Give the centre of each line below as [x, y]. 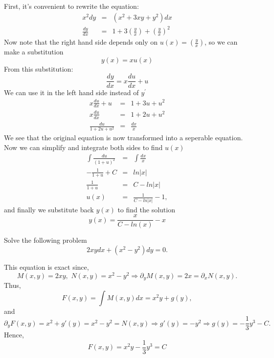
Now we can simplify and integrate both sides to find [83, 147]
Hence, [14, 335]
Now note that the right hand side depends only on [81, 42]
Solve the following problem [46, 240]
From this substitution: [39, 68]
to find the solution [146, 209]
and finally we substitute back [49, 209]
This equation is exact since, [46, 267]
